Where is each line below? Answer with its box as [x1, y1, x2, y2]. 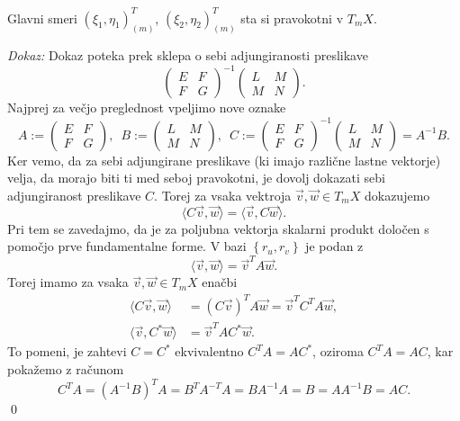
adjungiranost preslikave [7, 185, 141, 204]
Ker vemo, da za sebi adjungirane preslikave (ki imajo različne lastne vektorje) [7, 150, 441, 169]
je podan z [305, 237, 364, 255]
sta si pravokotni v [240, 8, 344, 27]
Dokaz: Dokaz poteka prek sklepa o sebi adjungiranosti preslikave [7, 46, 368, 65]
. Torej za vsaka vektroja [154, 185, 292, 204]
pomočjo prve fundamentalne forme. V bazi [7, 237, 247, 255]
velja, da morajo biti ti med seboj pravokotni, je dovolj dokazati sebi [7, 168, 385, 187]
